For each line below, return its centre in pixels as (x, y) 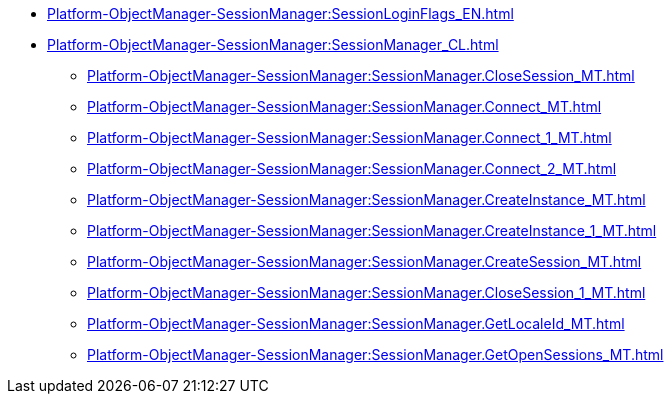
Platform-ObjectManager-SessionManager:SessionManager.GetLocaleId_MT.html (356, 323)
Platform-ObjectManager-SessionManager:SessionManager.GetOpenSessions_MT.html (375, 354)
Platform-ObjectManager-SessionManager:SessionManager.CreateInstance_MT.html (366, 199)
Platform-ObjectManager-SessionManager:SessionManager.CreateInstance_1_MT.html (372, 230)
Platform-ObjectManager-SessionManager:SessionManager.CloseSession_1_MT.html (366, 292)
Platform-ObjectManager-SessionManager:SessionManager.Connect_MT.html (344, 106)
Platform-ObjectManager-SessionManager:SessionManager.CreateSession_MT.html (364, 261)
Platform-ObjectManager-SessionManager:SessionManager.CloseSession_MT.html (361, 75)
